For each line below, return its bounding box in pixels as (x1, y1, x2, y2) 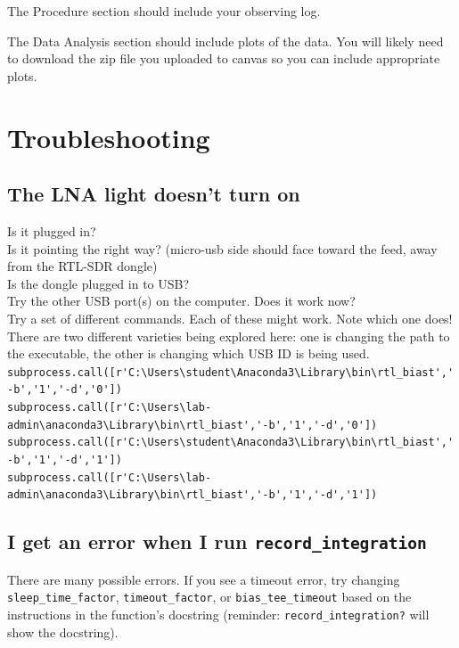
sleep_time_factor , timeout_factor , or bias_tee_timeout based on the (7, 587, 412, 606)
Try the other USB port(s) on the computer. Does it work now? (7, 291, 356, 310)
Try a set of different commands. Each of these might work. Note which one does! (7, 308, 453, 327)
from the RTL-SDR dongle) (7, 257, 158, 275)
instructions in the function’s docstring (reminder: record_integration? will (7, 604, 430, 623)
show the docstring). (7, 622, 119, 641)
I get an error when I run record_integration (7, 528, 427, 555)
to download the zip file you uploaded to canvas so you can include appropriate (7, 49, 440, 68)
